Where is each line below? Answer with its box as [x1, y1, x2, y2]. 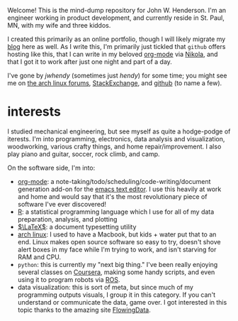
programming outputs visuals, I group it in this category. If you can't [17, 290, 216, 299]
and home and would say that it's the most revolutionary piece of [17, 192, 208, 201]
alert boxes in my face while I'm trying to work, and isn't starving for [17, 245, 217, 254]
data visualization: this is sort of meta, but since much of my [17, 283, 193, 291]
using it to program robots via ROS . [17, 275, 120, 283]
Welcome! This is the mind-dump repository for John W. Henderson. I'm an [7, 6, 227, 14]
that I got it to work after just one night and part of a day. [7, 58, 172, 66]
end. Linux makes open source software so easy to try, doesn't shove [17, 237, 221, 246]
